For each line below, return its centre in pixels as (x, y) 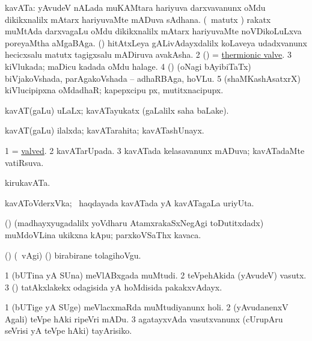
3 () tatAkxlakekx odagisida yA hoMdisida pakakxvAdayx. (114, 287)
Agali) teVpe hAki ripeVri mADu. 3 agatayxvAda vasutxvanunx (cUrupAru (144, 318)
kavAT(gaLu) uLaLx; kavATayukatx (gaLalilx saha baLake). (117, 110)
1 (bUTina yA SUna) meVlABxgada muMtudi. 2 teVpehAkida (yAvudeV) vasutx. (156, 275)
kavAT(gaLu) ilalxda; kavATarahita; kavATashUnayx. (105, 130)
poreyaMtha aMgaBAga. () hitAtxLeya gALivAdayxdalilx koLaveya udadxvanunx (156, 42)
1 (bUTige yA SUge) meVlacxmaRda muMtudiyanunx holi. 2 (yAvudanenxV (147, 307)
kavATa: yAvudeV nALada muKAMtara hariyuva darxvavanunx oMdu (135, 7)
